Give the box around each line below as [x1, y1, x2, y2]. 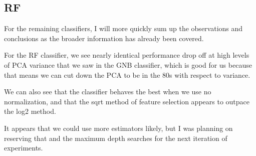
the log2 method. [4, 106, 56, 116]
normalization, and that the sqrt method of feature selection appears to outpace [4, 96, 250, 106]
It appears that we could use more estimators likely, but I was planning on [4, 122, 233, 133]
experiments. [4, 142, 43, 153]
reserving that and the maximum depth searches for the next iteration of [4, 132, 227, 143]
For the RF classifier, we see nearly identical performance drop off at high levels [4, 50, 249, 60]
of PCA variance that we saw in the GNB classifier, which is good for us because [4, 59, 252, 70]
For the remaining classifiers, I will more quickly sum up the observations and [4, 23, 243, 34]
